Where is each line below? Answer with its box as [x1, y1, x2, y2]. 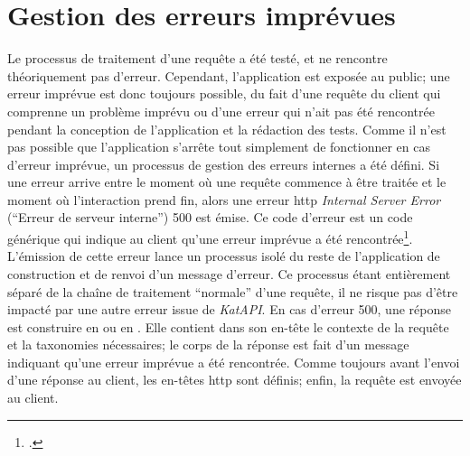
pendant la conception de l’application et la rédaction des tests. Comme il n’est [7, 119, 446, 138]
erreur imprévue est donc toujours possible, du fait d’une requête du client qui [7, 84, 441, 103]
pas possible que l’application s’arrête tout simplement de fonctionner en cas [7, 137, 431, 156]
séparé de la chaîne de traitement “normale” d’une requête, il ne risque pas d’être [7, 282, 458, 301]
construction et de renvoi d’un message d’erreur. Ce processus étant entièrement [7, 264, 451, 283]
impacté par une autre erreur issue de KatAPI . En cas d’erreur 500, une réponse [7, 300, 451, 319]
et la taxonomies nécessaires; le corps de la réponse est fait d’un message [7, 335, 409, 354]
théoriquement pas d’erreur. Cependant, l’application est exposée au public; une [7, 66, 450, 85]
